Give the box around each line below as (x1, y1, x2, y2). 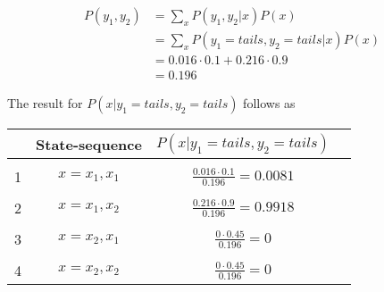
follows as (243, 94, 296, 113)
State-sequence (36, 133, 142, 154)
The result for (7, 94, 83, 113)
